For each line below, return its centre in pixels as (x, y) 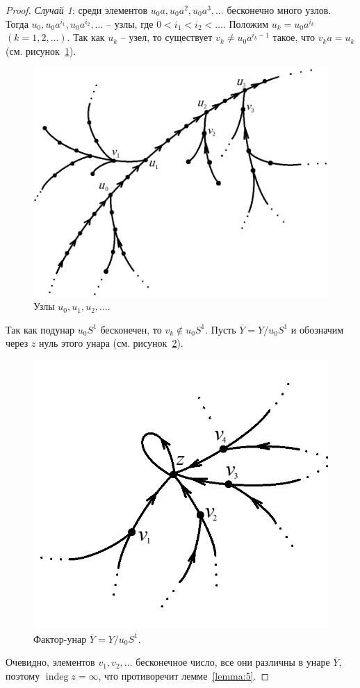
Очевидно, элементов (50, 662)
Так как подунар (40, 329)
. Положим (246, 23)
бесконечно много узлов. (279, 10)
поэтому (23, 675)
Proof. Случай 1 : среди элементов (77, 10)
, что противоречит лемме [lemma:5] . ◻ (184, 675)
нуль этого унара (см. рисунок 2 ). (111, 343)
